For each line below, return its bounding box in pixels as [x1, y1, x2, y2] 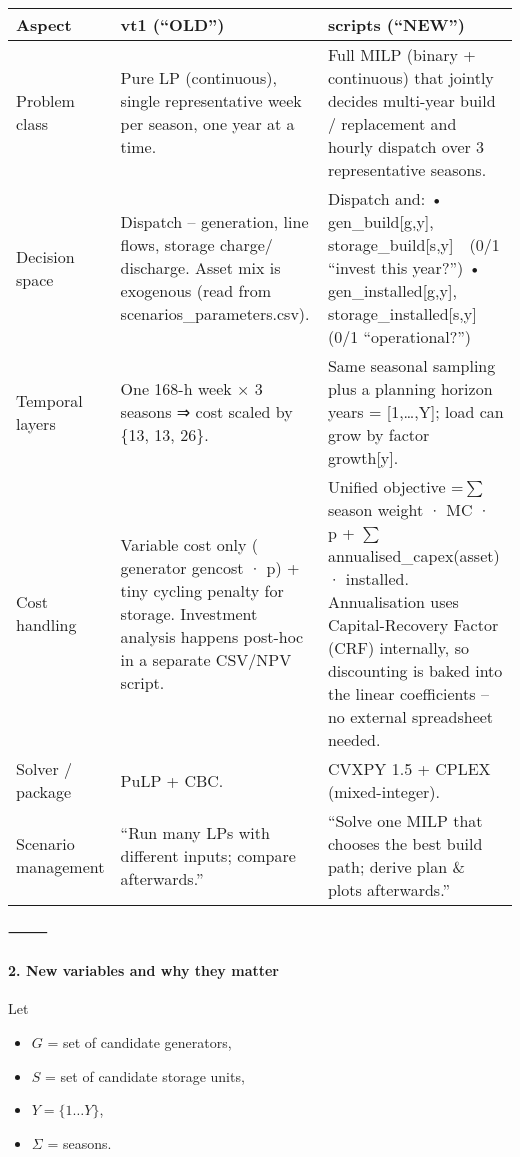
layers [16, 411, 56, 435]
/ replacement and [327, 112, 457, 135]
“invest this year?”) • [327, 256, 481, 279]
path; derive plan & [327, 855, 465, 878]
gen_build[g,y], [327, 210, 434, 233]
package [16, 780, 72, 803]
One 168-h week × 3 [120, 377, 263, 400]
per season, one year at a [120, 112, 295, 135]
